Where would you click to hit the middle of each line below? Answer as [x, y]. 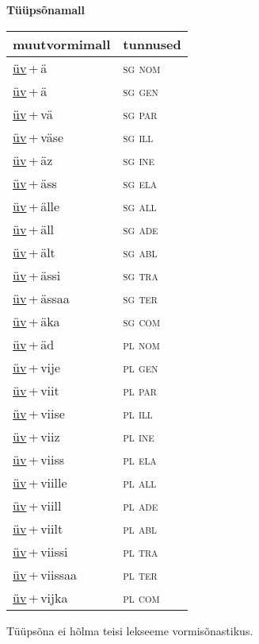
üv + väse [38, 137]
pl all [140, 482]
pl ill [138, 413]
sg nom [142, 67]
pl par [140, 390]
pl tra [141, 551]
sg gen [141, 91]
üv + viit [36, 390]
